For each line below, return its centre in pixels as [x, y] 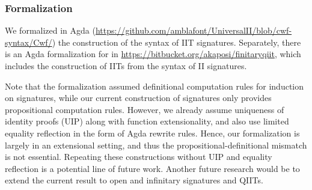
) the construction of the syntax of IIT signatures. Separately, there [176, 42]
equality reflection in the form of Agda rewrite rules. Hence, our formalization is [152, 133]
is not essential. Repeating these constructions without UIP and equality [139, 157]
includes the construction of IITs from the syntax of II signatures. [126, 66]
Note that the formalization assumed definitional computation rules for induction [154, 86]
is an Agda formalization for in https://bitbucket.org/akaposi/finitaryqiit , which [153, 54]
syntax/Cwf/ [29, 42]
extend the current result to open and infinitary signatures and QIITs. [134, 180]
